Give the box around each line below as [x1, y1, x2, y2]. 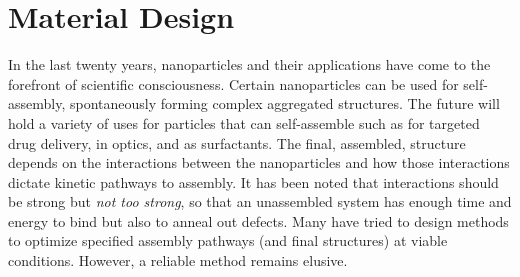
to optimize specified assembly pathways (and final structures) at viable [8, 230, 448, 251]
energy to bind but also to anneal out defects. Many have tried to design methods [8, 210, 509, 231]
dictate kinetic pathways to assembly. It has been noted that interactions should [8, 171, 499, 192]
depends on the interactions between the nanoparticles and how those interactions [8, 152, 510, 173]
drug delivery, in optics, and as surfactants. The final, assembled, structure [8, 132, 466, 153]
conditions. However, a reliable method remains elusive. [8, 250, 348, 271]
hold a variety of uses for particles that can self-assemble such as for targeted [8, 112, 480, 133]
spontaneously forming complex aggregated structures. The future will [69, 93, 500, 114]
